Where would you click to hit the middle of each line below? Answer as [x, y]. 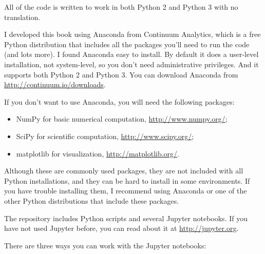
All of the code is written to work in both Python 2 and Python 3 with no [121, 7]
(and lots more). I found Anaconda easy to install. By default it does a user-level [131, 54]
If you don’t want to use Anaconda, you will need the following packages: [119, 101]
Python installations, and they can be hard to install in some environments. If [127, 180]
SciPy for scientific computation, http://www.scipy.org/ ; [105, 136]
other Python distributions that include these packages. [92, 200]
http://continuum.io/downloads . [55, 84]
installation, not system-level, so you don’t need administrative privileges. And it [131, 64]
